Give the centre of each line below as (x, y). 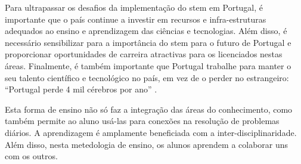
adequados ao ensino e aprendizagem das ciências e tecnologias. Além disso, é (146, 31)
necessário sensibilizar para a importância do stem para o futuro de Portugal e (148, 42)
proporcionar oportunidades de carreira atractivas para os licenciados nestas (144, 54)
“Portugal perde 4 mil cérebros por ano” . (81, 89)
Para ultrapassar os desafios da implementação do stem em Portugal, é (134, 7)
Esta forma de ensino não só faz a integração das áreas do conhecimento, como (149, 109)
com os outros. (31, 156)
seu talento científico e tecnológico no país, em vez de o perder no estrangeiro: (147, 77)
